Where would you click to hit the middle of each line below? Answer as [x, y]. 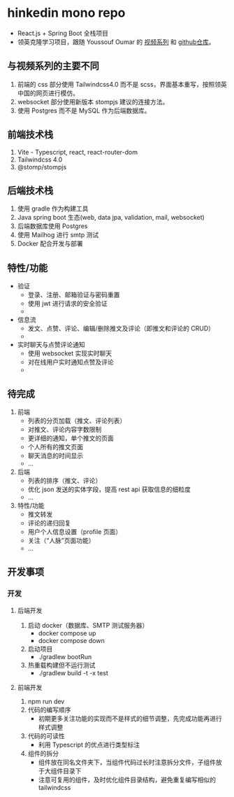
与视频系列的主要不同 [53, 66]
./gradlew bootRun [65, 656]
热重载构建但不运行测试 [61, 665]
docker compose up [67, 633]
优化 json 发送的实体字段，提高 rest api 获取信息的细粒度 [109, 489]
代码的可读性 [46, 735]
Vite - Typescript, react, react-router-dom [78, 152]
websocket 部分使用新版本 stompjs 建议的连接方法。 [93, 101]
